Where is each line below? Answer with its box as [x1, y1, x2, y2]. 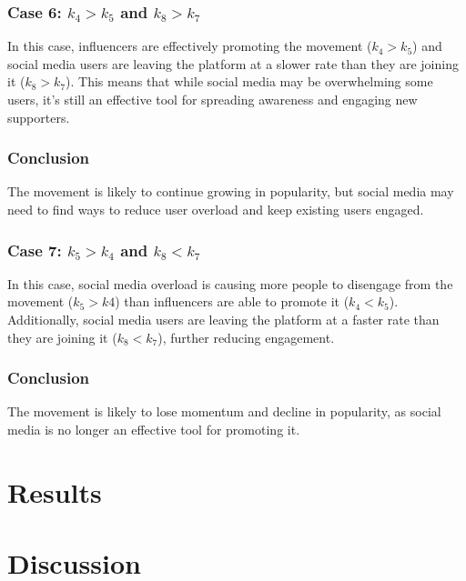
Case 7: [7, 238, 62, 261]
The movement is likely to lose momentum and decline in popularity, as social [7, 402, 441, 421]
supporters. [7, 107, 70, 126]
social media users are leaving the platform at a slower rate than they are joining [7, 54, 459, 73]
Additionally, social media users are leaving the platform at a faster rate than [7, 310, 440, 328]
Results [7, 473, 102, 510]
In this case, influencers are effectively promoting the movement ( [7, 36, 372, 55]
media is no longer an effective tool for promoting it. [7, 420, 300, 438]
